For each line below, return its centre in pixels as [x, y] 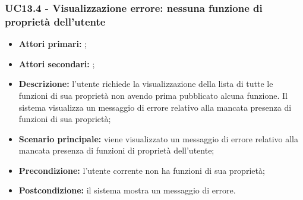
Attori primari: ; [53, 44]
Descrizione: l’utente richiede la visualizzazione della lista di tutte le [146, 84]
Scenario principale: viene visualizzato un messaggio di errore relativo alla [158, 138]
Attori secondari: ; [57, 63]
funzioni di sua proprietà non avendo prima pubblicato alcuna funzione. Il [153, 95]
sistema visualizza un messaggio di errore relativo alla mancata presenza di [155, 107]
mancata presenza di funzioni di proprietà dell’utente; [116, 150]
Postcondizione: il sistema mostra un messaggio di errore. [127, 190]
